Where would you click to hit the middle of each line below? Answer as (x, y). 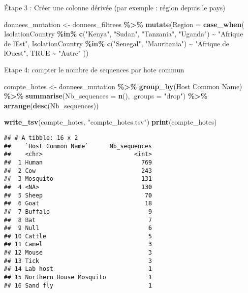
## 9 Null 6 (78, 228)
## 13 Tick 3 (78, 261)
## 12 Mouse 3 (78, 253)
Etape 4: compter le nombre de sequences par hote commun (94, 69)
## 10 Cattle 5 (78, 236)
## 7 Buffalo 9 (78, 212)
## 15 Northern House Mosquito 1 (78, 277)
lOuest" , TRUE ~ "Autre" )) (46, 53)
